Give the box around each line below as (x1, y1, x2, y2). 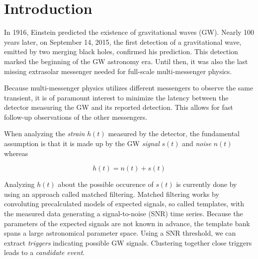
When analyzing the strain (4, 128, 85, 139)
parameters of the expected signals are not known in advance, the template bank (4, 218, 250, 228)
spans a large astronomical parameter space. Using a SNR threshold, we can (4, 228, 236, 238)
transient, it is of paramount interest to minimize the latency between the (4, 92, 229, 102)
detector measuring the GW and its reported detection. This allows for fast (4, 102, 233, 112)
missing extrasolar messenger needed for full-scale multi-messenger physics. (4, 66, 232, 76)
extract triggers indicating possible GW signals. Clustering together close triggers (4, 237, 252, 248)
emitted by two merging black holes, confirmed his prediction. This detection (4, 46, 238, 57)
